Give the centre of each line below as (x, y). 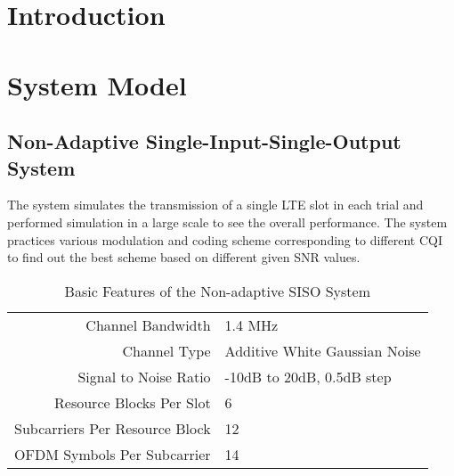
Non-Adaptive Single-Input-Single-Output (204, 141)
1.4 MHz (251, 324)
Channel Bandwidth (148, 324)
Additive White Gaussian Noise (323, 350)
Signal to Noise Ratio (144, 376)
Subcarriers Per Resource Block (113, 428)
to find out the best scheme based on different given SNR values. (184, 257)
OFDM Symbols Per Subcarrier (113, 454)
